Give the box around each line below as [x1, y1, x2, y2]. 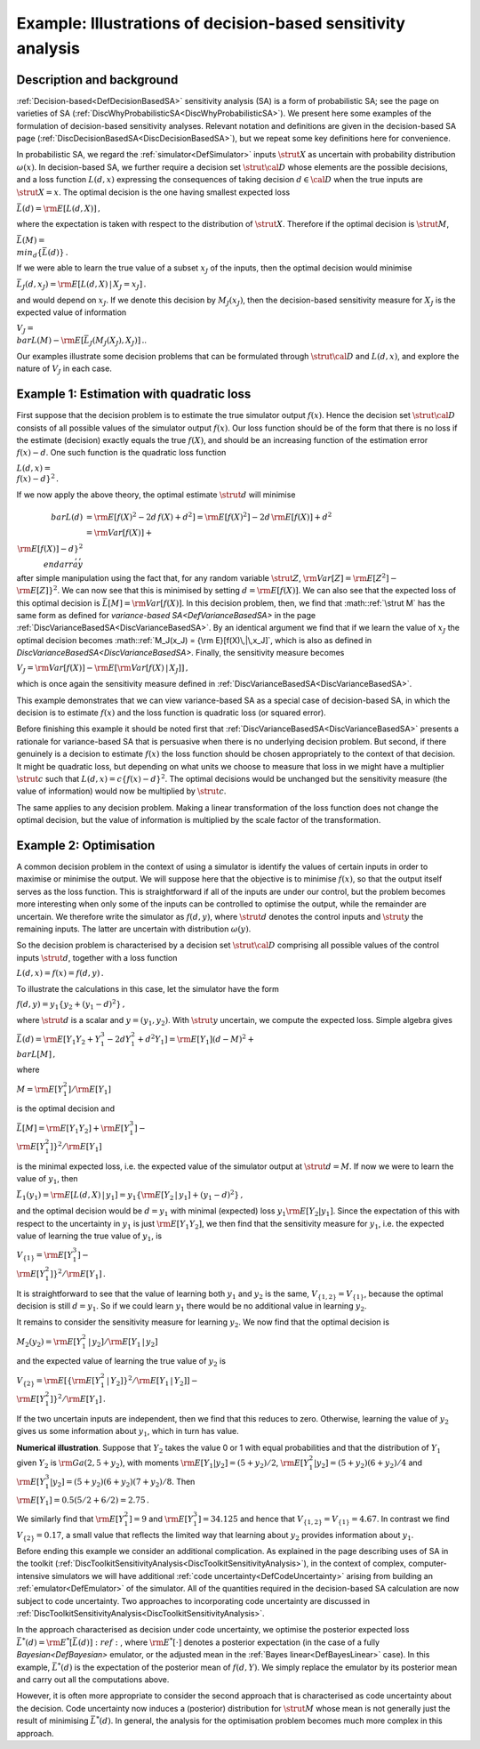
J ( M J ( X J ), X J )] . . [89, 334, 147, 347]
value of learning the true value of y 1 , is [16, 1230, 163, 1243]
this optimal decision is [16, 597, 101, 609]
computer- [408, 1558, 448, 1569]
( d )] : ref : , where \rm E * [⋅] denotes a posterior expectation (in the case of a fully [77, 1636, 380, 1648]
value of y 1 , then [16, 1173, 79, 1187]
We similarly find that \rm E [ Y [16, 1513, 124, 1524]
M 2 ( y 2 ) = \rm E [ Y [16, 1336, 83, 1349]
